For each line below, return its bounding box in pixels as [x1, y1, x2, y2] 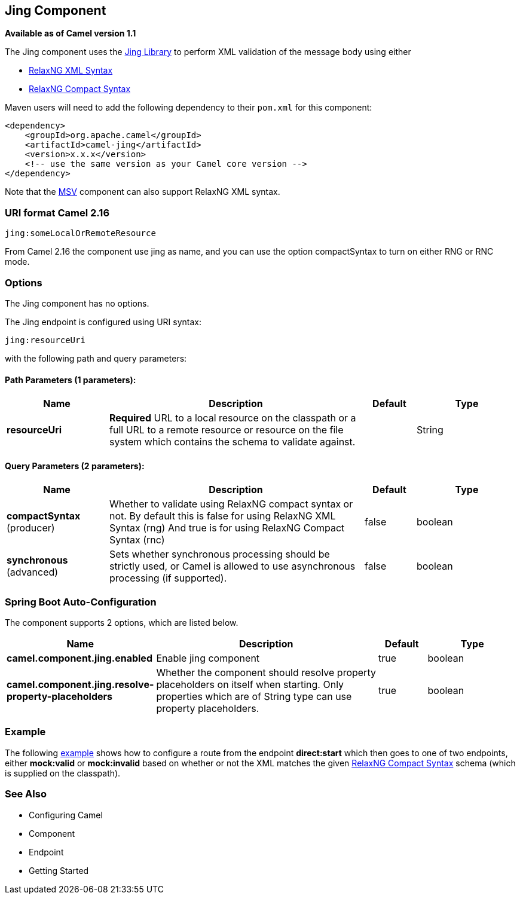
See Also [5, 788, 47, 800]
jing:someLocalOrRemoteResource [5, 228, 156, 238]
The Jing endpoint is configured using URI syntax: [5, 316, 201, 327]
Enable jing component [156, 652, 260, 665]
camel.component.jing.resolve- [7, 678, 154, 691]
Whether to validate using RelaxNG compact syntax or [109, 498, 353, 510]
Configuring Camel [29, 809, 103, 820]
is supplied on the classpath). [5, 767, 121, 778]
